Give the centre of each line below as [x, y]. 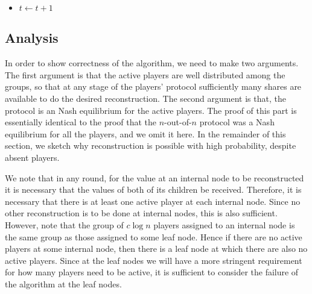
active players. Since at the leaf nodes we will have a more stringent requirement [154, 260]
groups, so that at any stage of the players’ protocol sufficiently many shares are [153, 86]
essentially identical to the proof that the [81, 122]
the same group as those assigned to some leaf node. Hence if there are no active [154, 236]
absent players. [32, 157]
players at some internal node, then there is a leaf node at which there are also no [156, 249]
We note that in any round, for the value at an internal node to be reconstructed [154, 177]
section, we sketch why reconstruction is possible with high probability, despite [151, 145]
